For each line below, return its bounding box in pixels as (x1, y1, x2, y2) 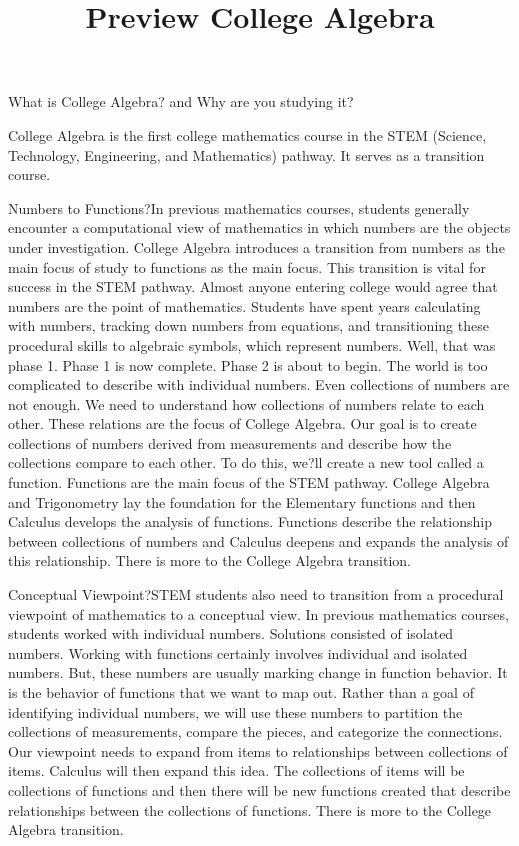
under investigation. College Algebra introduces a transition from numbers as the (8, 236, 505, 257)
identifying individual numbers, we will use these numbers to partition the (8, 701, 463, 722)
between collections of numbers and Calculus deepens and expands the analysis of (8, 530, 509, 551)
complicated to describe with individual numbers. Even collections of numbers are (8, 374, 510, 395)
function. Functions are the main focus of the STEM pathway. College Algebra (8, 472, 490, 493)
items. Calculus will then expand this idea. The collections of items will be (8, 760, 465, 781)
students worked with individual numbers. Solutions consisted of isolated (8, 623, 454, 644)
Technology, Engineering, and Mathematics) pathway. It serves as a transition (8, 144, 485, 165)
